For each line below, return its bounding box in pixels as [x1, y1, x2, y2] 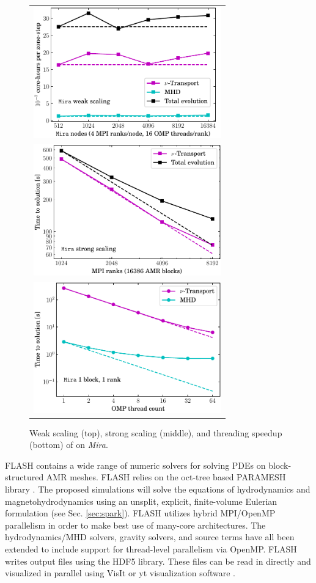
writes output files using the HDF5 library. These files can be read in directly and [5, 554, 311, 567]
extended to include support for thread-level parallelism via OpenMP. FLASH [5, 542, 297, 555]
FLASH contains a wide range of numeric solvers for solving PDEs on [5, 458, 266, 471]
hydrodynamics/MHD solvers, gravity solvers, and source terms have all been [5, 530, 295, 543]
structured [5, 471, 44, 483]
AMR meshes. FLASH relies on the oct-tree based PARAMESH [46, 471, 286, 483]
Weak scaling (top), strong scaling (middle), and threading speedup [29, 426, 282, 439]
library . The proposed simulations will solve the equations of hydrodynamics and [5, 483, 310, 495]
